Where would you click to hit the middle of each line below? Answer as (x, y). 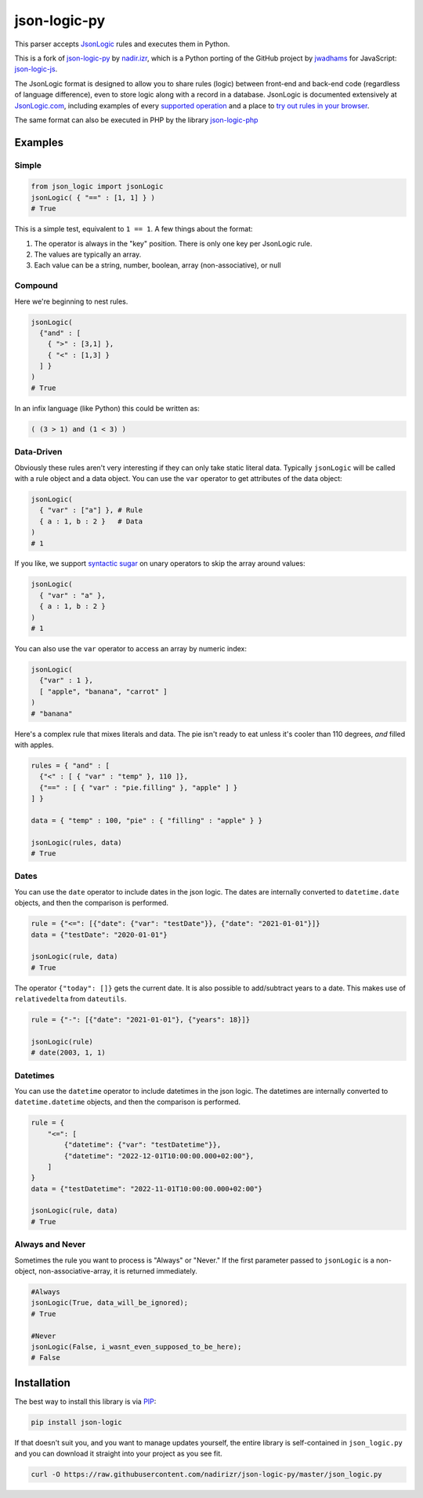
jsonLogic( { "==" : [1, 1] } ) (93, 197)
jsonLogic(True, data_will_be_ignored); (109, 1303)
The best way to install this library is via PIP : (85, 1401)
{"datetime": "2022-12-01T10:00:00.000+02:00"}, (159, 1156)
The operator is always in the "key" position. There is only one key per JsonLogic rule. (173, 243)
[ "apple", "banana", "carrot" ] (103, 691)
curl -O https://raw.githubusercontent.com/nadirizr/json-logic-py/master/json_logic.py (207, 1474)
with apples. (34, 745)
